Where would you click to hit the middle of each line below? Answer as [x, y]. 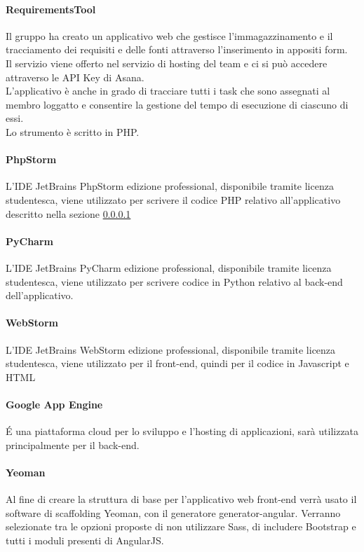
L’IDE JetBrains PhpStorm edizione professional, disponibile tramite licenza [170, 186]
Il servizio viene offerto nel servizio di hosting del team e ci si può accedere [167, 63]
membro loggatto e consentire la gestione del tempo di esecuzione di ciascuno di [177, 104]
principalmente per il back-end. [73, 444]
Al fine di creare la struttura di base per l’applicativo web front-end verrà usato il [181, 499]
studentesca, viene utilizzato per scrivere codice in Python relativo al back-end [174, 281]
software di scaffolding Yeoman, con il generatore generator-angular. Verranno [173, 512]
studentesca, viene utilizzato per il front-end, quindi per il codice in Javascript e [177, 363]
